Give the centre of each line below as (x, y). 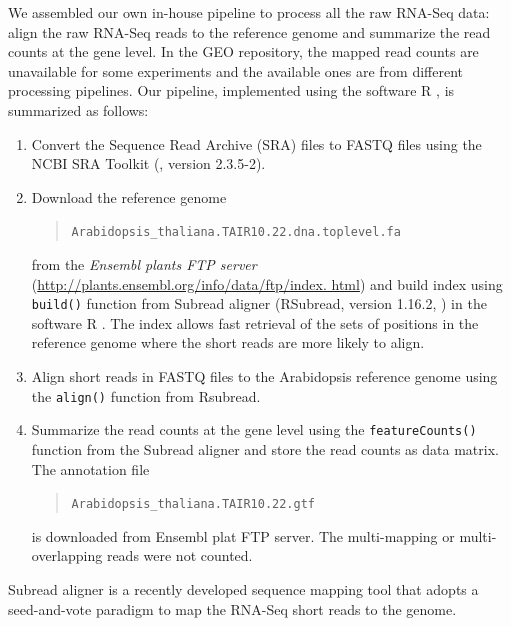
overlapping (67, 555)
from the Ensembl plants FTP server (144, 264)
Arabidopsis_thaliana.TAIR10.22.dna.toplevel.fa (236, 232)
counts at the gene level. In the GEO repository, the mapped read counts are (243, 51)
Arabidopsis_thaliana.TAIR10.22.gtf (193, 504)
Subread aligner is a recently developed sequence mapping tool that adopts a (243, 588)
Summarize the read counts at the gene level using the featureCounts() (254, 429)
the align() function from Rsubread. (146, 395)
